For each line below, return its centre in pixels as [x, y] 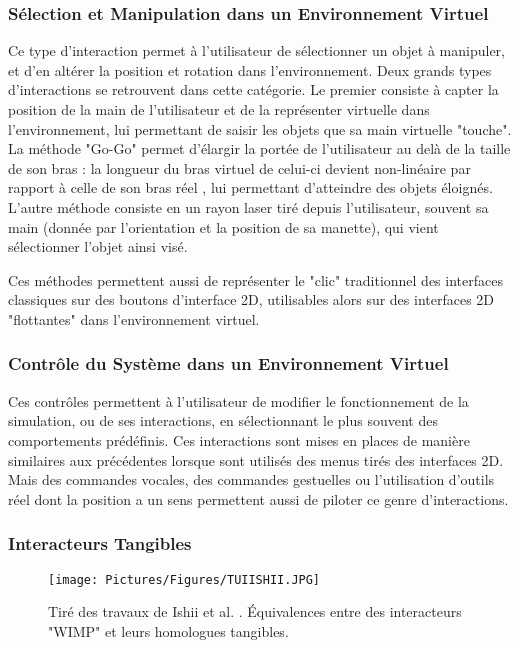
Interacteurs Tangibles [100, 543]
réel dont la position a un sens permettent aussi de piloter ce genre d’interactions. [258, 498]
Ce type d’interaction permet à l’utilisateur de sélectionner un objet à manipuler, [256, 50]
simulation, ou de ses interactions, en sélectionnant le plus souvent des [223, 420]
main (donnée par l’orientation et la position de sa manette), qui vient [223, 226]
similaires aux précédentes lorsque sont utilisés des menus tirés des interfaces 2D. [256, 459]
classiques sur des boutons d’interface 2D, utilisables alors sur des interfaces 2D [251, 299]
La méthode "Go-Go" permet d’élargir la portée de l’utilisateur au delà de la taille [259, 148]
